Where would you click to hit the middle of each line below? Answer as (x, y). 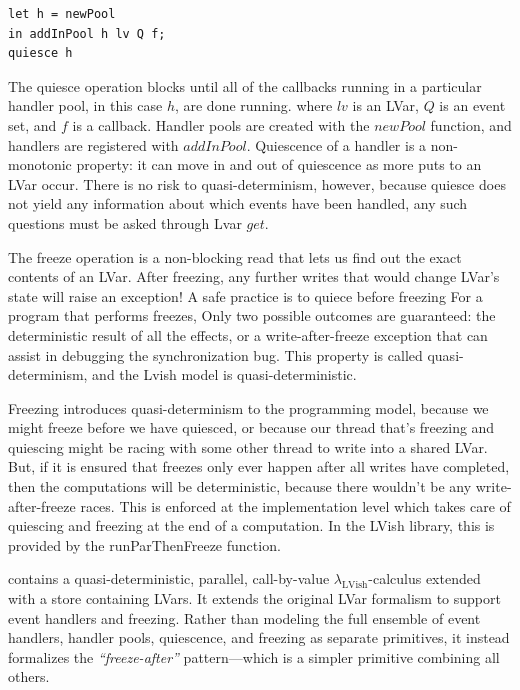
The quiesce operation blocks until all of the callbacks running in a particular (245, 85)
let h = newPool (62, 14)
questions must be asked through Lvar (125, 222)
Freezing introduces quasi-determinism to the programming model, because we (248, 407)
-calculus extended (424, 578)
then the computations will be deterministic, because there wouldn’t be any (240, 486)
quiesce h (40, 53)
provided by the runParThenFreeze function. (144, 544)
